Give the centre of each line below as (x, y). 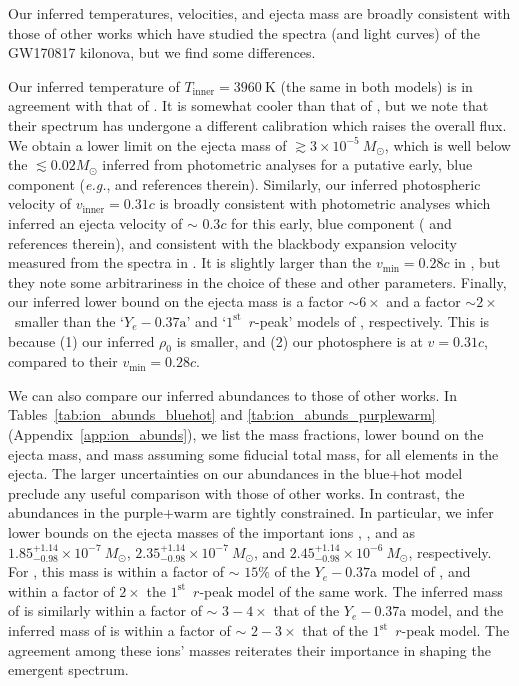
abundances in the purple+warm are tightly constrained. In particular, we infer (251, 512)
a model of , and (420, 571)
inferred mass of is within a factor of (119, 630)
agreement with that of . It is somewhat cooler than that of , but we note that (248, 105)
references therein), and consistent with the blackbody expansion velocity (232, 242)
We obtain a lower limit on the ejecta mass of (147, 144)
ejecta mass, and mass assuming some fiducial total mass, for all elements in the (253, 453)
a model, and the (451, 610)
